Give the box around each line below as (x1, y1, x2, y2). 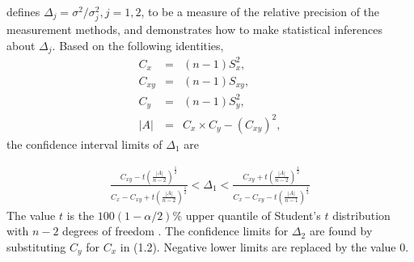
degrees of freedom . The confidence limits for (62, 222, 289, 239)
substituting (6, 238, 66, 255)
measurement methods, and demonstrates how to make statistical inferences (6, 21, 382, 38)
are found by (309, 222, 373, 239)
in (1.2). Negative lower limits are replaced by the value (120, 238, 396, 255)
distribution (332, 206, 391, 223)
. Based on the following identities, (52, 36, 224, 53)
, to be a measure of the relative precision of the (141, 3, 380, 19)
